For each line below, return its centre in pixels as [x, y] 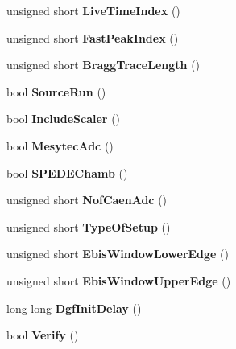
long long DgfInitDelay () [74, 308]
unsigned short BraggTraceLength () [104, 65]
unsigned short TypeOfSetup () [89, 226]
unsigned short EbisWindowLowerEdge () [118, 254]
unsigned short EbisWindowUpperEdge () [119, 280]
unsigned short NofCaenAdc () [87, 200]
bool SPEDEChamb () [67, 172]
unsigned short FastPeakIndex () [93, 37]
